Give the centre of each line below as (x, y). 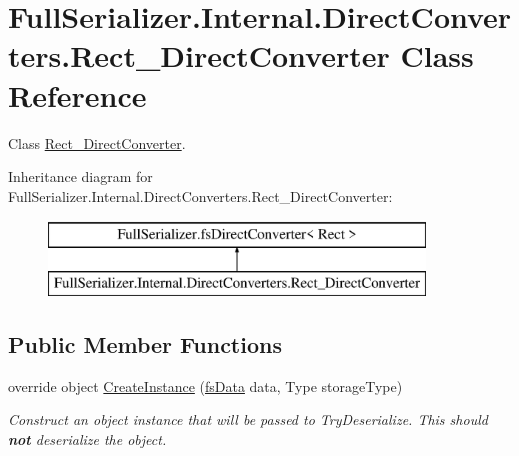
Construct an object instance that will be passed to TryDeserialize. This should (248, 419)
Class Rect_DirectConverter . (97, 142)
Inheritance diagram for (80, 176)
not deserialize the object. (87, 438)
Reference (77, 94)
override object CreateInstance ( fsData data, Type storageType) (205, 385)
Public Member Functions (145, 343)
